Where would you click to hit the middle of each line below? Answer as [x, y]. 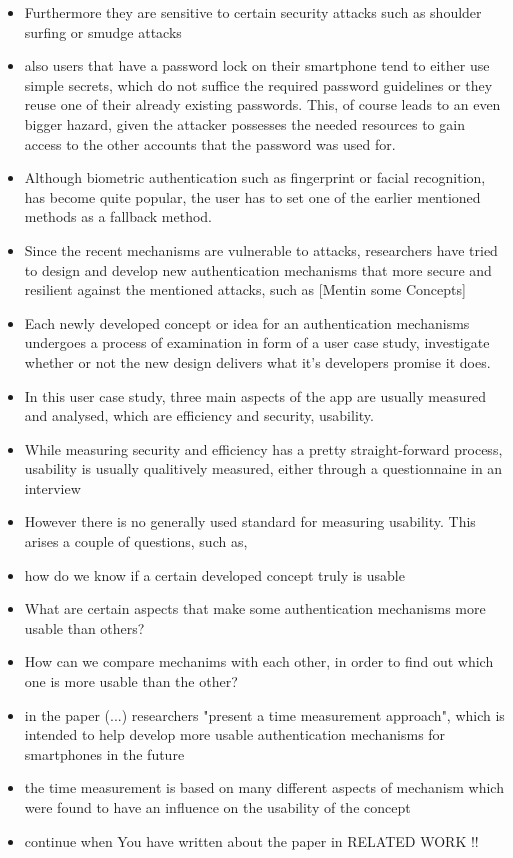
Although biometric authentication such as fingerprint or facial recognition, [255, 177]
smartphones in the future [104, 753]
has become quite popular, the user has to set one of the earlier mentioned [252, 196]
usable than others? [84, 627]
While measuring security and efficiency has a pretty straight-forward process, [263, 448]
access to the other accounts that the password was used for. [210, 143]
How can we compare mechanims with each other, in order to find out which [259, 661]
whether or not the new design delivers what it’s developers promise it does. [257, 361]
